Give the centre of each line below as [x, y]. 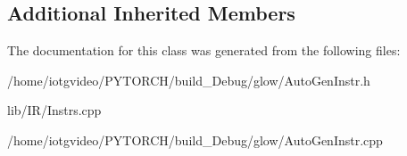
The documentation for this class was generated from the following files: [204, 50]
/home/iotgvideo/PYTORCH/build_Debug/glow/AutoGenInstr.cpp [195, 140]
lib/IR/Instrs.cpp [54, 110]
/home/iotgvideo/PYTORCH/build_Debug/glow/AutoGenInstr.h [189, 80]
